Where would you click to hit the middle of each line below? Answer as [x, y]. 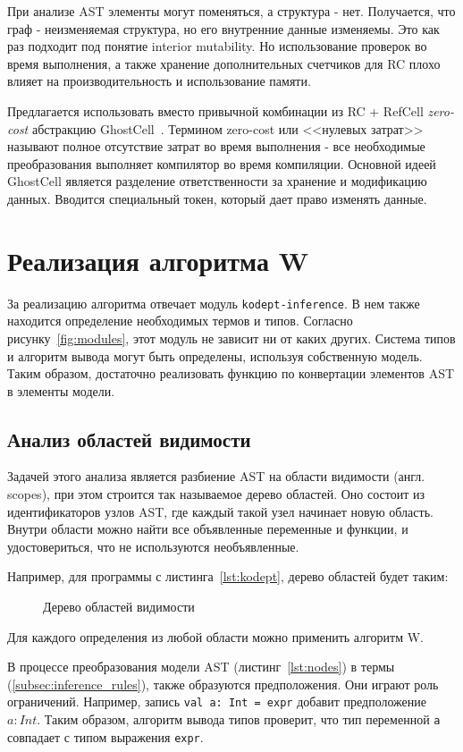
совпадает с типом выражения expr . [105, 736]
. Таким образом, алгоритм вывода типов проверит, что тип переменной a [239, 719]
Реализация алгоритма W [158, 260]
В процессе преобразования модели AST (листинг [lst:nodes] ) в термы [201, 667]
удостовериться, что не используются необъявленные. [153, 546]
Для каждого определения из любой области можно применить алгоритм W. [215, 636]
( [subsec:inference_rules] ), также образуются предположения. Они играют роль [223, 684]
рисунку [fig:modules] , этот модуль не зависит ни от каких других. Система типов [231, 338]
